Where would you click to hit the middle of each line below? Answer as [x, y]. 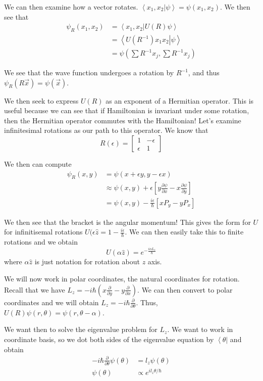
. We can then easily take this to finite [184, 232]
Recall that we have [35, 289]
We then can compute [38, 164]
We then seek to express [41, 100]
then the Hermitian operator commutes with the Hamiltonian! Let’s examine [123, 120]
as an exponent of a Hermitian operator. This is [180, 100]
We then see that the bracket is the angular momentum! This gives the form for [127, 222]
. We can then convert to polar [185, 289]
